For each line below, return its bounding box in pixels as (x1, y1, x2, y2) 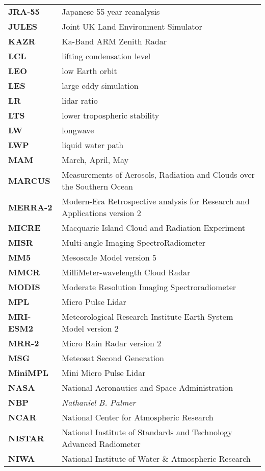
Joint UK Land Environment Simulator (62, 20, 202, 32)
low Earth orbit (62, 65, 117, 77)
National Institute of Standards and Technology (62, 426, 232, 438)
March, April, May (62, 154, 129, 166)
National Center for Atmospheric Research (62, 411, 214, 423)
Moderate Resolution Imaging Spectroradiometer (62, 281, 236, 293)
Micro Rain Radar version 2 (62, 337, 162, 349)
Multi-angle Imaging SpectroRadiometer (62, 237, 205, 248)
